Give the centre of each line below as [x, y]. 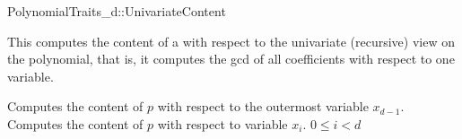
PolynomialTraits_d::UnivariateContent [117, 11]
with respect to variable [222, 123]
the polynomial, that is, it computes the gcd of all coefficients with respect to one [231, 59]
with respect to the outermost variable [263, 106]
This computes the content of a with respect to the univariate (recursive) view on [231, 41]
